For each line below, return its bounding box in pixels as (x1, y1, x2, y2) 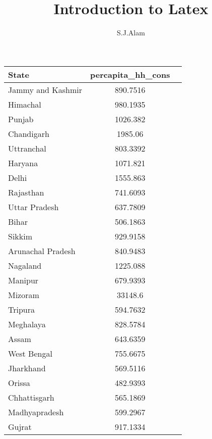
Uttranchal (8, 142, 46, 154)
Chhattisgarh (8, 391, 54, 403)
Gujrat (8, 420, 32, 432)
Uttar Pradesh (8, 201, 59, 213)
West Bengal (8, 347, 52, 359)
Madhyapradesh (8, 406, 64, 418)
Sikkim (8, 230, 33, 242)
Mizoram (8, 288, 39, 301)
